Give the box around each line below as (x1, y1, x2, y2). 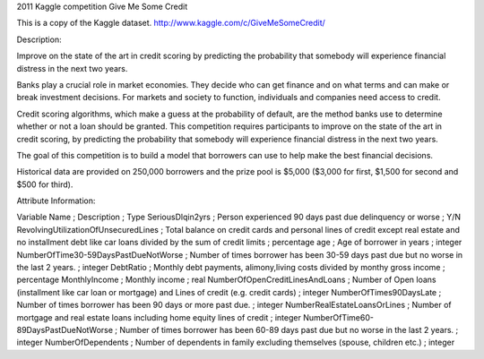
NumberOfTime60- (303, 312, 374, 322)
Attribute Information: (16, 195, 96, 206)
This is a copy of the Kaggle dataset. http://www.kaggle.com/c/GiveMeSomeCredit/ (16, 18, 326, 29)
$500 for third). (16, 179, 73, 190)
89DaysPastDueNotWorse (16, 324, 114, 335)
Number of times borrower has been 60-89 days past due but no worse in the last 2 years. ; (119, 324, 459, 335)
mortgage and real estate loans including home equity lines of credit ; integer (16, 312, 302, 322)
